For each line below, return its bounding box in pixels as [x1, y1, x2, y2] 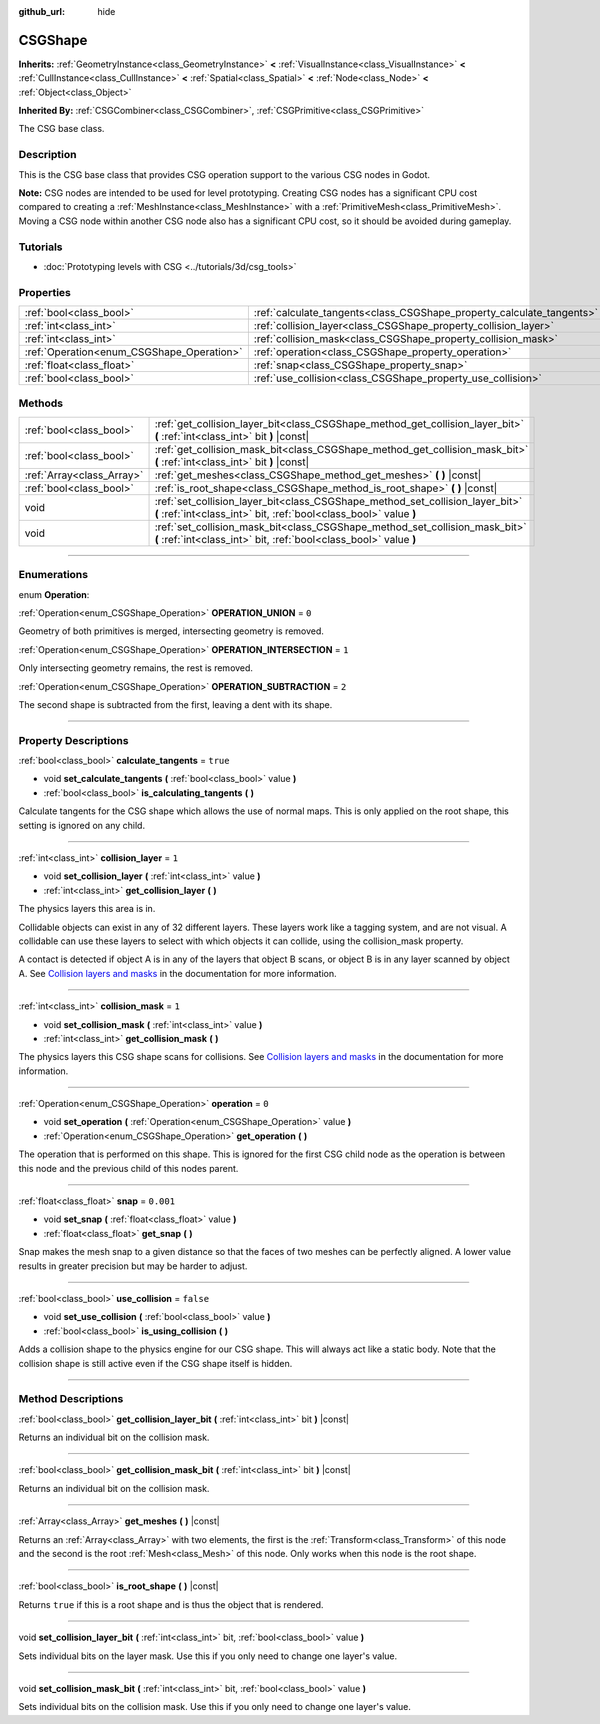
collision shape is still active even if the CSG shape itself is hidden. [18, 1357, 293, 1369]
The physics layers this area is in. [18, 903, 156, 915]
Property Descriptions [18, 733, 129, 747]
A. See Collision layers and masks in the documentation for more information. [18, 967, 337, 979]
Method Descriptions [18, 1392, 124, 1406]
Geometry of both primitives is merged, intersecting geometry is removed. [18, 625, 325, 637]
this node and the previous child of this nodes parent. [18, 1162, 239, 1174]
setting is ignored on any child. [18, 819, 145, 831]
